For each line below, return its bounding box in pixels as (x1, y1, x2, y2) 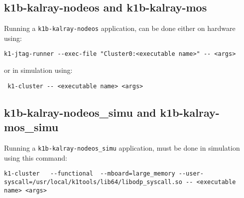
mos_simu (4, 119, 59, 135)
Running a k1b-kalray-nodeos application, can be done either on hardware (4, 23, 236, 33)
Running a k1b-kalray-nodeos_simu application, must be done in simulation (4, 142, 240, 153)
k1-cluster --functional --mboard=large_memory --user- (4, 170, 204, 178)
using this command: (4, 152, 67, 163)
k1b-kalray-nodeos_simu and (4, 104, 156, 120)
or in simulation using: (4, 65, 73, 75)
